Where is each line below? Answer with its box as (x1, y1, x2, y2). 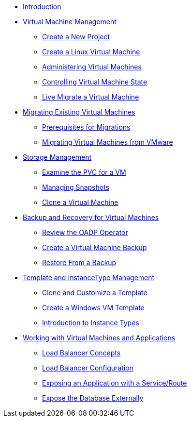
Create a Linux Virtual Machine (42, 48, 140, 56)
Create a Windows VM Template (42, 303, 145, 312)
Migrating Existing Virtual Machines (23, 108, 135, 116)
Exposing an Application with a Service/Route (42, 379, 187, 387)
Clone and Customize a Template (42, 288, 147, 297)
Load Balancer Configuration (42, 364, 133, 372)
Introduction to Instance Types (42, 319, 139, 327)
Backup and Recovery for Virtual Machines (23, 213, 159, 221)
